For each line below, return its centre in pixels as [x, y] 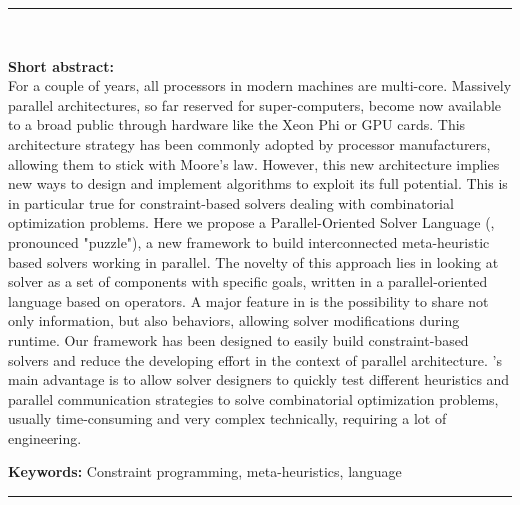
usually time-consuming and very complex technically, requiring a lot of [227, 418]
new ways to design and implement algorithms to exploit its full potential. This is [258, 183]
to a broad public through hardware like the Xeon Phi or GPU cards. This [237, 124]
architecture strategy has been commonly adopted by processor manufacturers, [249, 143]
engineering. [45, 437]
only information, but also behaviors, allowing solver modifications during [234, 320]
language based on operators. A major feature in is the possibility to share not [248, 300]
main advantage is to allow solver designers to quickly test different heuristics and [259, 379]
